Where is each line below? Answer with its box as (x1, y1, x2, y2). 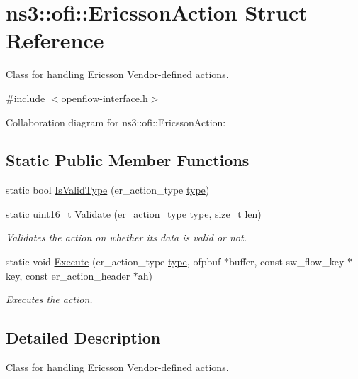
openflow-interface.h (61, 90, 148, 105)
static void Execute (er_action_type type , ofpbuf (6, 254, 221, 269)
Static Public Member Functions (6, 149, 250, 171)
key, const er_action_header (6, 268, 130, 282)
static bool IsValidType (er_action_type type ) (6, 182, 210, 197)
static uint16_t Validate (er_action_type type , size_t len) (6, 206, 262, 221)
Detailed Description (6, 326, 161, 348)
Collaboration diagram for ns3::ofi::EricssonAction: (6, 114, 226, 129)
